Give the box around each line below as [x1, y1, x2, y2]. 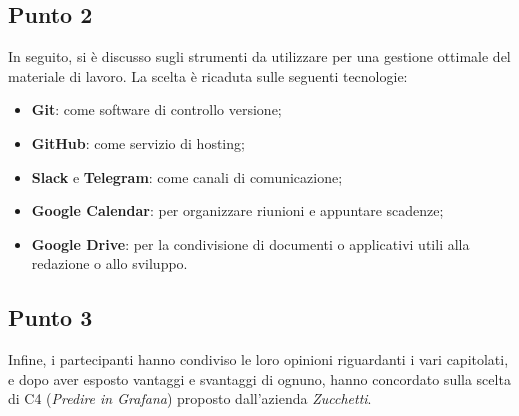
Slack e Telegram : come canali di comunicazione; [31, 166, 343, 187]
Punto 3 [8, 302, 93, 333]
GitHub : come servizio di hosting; [31, 132, 245, 153]
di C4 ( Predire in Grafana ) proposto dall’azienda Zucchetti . [8, 388, 372, 409]
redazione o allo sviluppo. [31, 253, 188, 274]
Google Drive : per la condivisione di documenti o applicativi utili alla [31, 233, 470, 254]
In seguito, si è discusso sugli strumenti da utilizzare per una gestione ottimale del [8, 46, 511, 67]
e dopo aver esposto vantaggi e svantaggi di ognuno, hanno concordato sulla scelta [8, 368, 511, 389]
